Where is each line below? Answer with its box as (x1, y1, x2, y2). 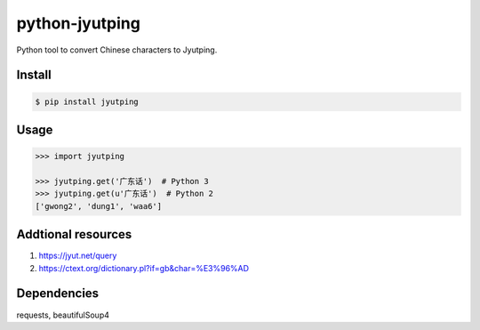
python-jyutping (16, 13, 141, 33)
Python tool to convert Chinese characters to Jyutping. (16, 44, 218, 55)
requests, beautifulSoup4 (16, 310, 110, 320)
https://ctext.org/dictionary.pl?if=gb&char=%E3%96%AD (38, 262, 249, 273)
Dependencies (16, 286, 100, 302)
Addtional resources (16, 227, 132, 242)
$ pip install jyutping (35, 96, 140, 107)
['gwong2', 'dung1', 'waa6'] (35, 201, 163, 211)
